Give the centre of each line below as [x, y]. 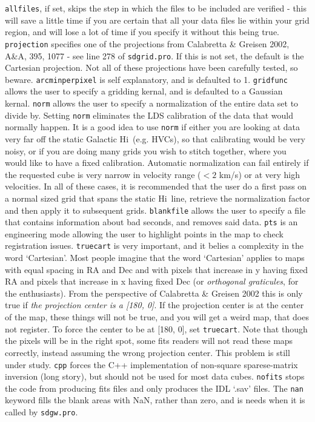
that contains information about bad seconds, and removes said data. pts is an [151, 222]
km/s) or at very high [259, 174]
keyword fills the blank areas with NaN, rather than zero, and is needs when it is [155, 400]
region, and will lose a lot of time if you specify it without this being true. [142, 32]
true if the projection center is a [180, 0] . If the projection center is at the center [154, 305]
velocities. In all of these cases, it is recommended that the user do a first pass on [156, 186]
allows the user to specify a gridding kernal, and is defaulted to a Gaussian [144, 91]
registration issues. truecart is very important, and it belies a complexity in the [154, 246]
